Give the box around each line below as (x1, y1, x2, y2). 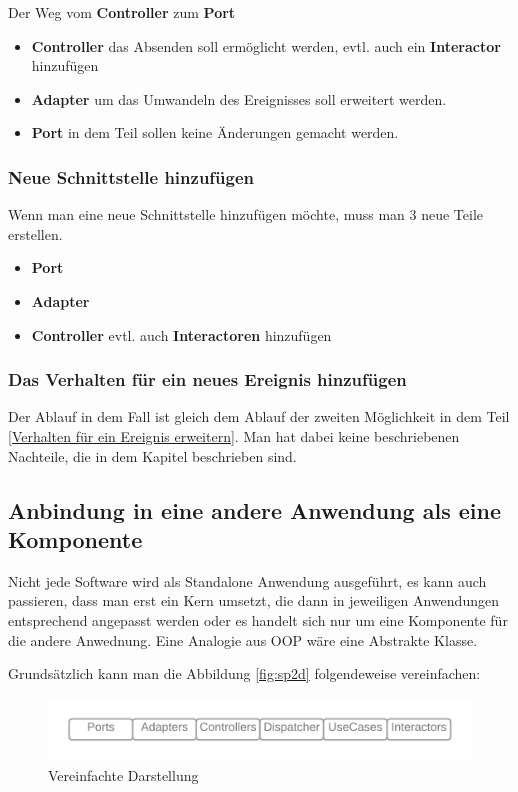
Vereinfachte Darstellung (48, 764, 199, 785)
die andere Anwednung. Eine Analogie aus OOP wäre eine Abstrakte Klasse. (8, 629, 478, 650)
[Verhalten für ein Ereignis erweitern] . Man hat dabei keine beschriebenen (8, 425, 460, 446)
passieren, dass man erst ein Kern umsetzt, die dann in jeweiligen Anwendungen (8, 590, 499, 611)
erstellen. (8, 223, 63, 244)
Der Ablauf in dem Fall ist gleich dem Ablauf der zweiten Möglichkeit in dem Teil (8, 406, 510, 427)
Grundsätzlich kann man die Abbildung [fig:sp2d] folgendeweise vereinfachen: (8, 663, 481, 684)
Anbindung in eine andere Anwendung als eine (8, 494, 501, 525)
